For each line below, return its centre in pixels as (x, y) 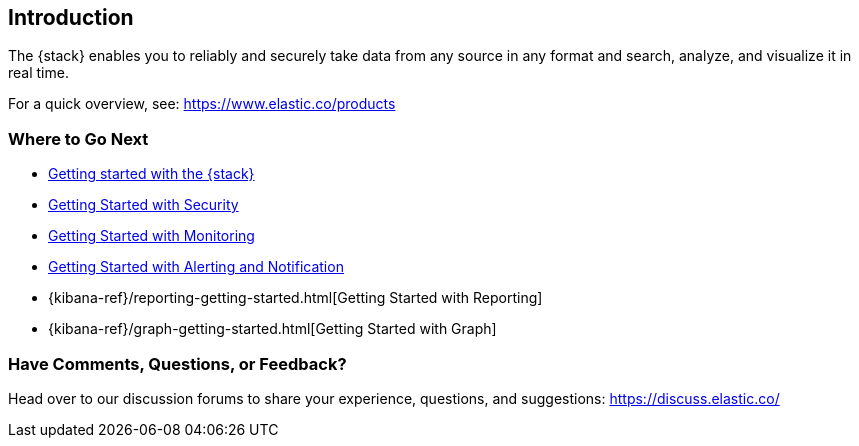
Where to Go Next (78, 138)
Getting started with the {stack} (151, 174)
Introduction (71, 17)
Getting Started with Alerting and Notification (196, 267)
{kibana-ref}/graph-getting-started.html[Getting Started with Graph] (272, 329)
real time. (38, 73)
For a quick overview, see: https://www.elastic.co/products (202, 104)
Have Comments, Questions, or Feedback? (177, 363)
